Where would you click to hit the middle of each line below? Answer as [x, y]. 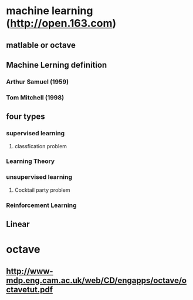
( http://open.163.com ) [61, 23]
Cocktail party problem [42, 190]
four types [26, 117]
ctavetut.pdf [30, 289]
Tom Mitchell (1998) [35, 97]
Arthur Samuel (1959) [38, 82]
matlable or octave [41, 45]
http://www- [30, 271]
